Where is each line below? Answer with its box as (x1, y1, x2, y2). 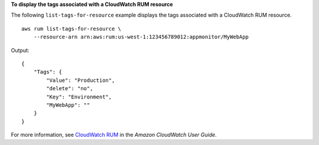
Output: (11, 47, 30, 54)
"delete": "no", (46, 85, 93, 92)
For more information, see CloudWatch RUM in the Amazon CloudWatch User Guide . (11, 131, 217, 139)
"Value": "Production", (46, 77, 115, 84)
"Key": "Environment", (46, 93, 112, 100)
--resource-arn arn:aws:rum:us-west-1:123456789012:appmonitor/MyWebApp (33, 34, 249, 41)
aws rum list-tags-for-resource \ (21, 25, 121, 32)
